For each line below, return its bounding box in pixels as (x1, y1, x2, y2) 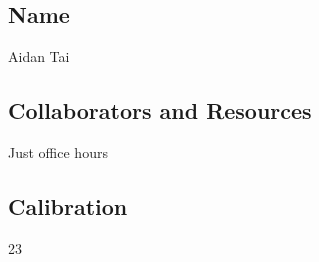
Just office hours (8, 142, 108, 162)
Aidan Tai (8, 46, 70, 67)
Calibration (8, 190, 128, 221)
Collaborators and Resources (8, 95, 312, 126)
